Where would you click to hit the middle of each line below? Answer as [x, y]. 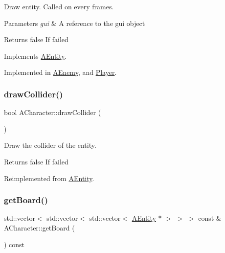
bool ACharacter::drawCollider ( [53, 112]
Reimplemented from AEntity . [49, 178]
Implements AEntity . [35, 56]
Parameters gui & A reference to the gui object [75, 23]
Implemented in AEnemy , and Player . [60, 72]
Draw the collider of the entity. [50, 145]
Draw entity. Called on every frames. [59, 6]
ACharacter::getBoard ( [39, 227]
